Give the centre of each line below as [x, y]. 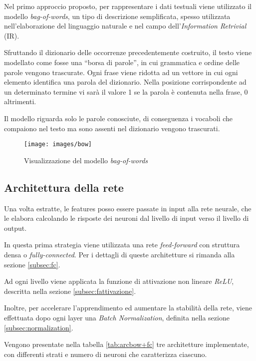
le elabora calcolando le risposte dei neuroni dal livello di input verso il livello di [127, 218]
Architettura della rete [64, 187]
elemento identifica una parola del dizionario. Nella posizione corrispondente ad [125, 82]
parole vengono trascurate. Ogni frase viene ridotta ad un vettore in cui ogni [121, 72]
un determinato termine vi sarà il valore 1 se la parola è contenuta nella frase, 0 [126, 91]
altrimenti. [20, 101]
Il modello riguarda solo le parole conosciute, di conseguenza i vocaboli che [119, 118]
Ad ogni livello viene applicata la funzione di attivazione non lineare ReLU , [119, 281]
